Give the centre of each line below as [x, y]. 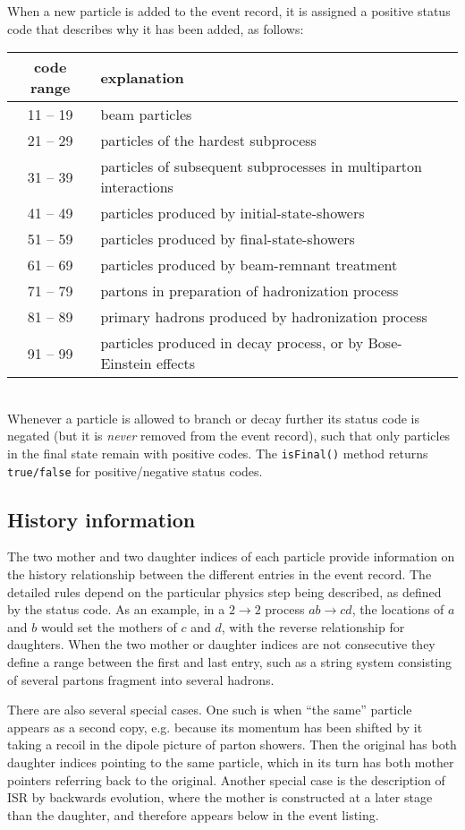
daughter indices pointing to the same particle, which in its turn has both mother [231, 762]
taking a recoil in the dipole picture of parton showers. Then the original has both [232, 744]
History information [101, 519]
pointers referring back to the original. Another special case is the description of [226, 779]
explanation [142, 77]
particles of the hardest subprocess [208, 141]
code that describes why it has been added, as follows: [156, 28]
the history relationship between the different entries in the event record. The [220, 574]
